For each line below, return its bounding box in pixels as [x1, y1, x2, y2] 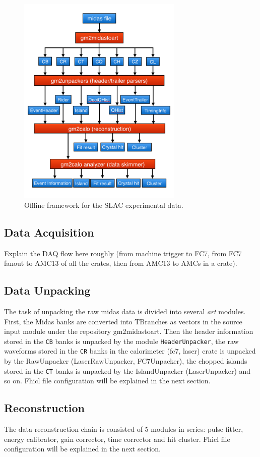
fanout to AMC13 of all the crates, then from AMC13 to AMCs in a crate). [4, 258, 237, 268]
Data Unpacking [4, 282, 91, 298]
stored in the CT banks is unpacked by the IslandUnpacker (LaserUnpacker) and [4, 365, 251, 376]
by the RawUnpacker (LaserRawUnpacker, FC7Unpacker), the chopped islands [4, 356, 247, 366]
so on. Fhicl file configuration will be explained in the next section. [4, 375, 211, 386]
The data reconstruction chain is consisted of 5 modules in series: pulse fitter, [4, 424, 243, 434]
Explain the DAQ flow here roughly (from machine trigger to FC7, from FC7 [4, 248, 242, 258]
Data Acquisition [4, 224, 94, 240]
